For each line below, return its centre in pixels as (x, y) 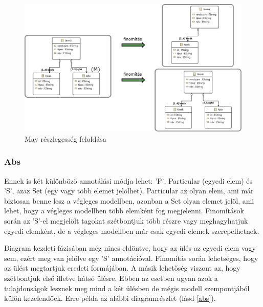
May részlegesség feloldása (65, 138)
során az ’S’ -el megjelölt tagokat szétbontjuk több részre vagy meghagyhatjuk (126, 221)
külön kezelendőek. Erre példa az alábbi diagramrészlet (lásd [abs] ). (110, 298)
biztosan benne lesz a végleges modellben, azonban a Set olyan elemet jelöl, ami (129, 200)
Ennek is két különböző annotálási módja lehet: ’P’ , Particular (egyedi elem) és (128, 180)
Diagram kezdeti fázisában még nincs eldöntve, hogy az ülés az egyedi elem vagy (130, 248)
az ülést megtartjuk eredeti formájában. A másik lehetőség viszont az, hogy (122, 268)
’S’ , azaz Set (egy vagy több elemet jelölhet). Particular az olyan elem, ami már (129, 191)
